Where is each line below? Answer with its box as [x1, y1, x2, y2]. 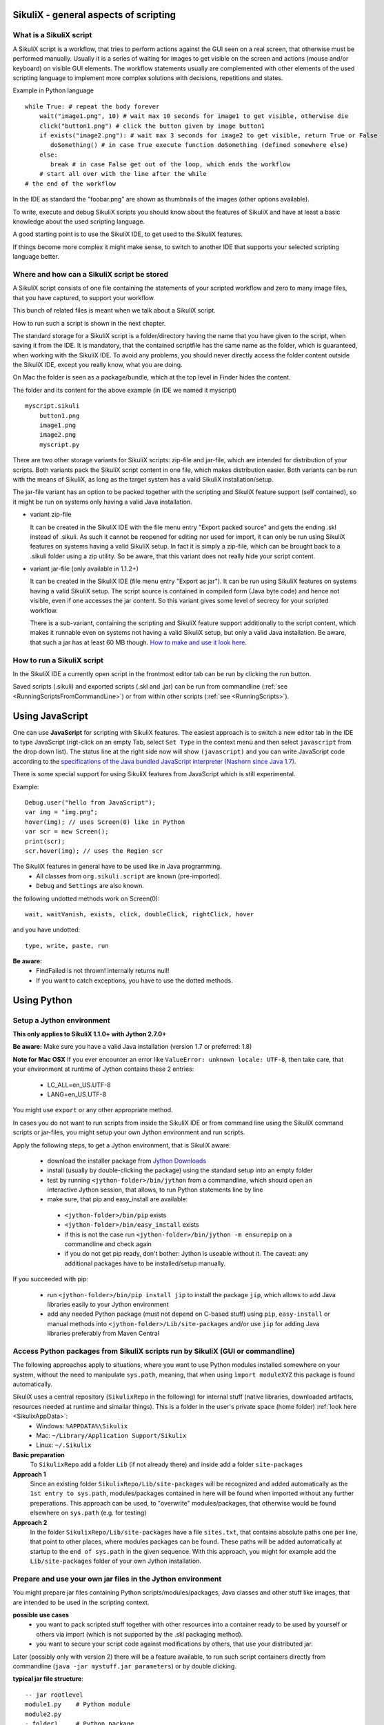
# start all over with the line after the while [39, 170, 207, 178]
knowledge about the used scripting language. [12, 217, 145, 226]
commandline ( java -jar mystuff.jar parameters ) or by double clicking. [12, 1662, 237, 1670]
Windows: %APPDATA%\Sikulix [36, 1421, 128, 1430]
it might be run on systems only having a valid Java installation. [12, 497, 192, 506]
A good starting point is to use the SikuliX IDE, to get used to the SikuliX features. [12, 230, 243, 238]
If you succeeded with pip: [12, 1275, 89, 1283]
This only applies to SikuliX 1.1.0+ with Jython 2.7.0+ [12, 1030, 167, 1038]
